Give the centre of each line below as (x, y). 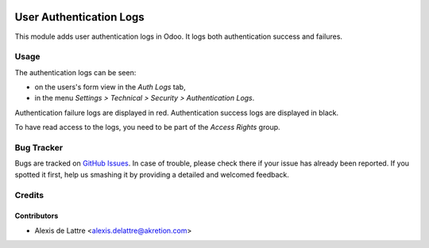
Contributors (37, 216)
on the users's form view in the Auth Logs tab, (110, 87)
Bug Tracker (39, 147)
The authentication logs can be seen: (75, 72)
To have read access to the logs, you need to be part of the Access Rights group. (148, 128)
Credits (29, 195)
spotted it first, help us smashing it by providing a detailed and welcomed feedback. (152, 174)
